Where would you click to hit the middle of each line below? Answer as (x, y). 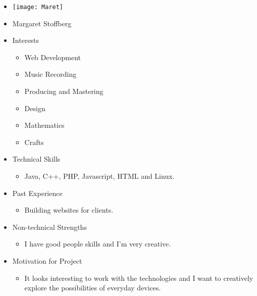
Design (35, 108)
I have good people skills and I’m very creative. (98, 244)
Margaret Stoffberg (42, 23)
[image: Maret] (38, 7)
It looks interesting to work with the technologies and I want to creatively (139, 278)
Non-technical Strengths (49, 227)
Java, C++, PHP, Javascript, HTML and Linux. (99, 176)
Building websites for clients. (69, 210)
